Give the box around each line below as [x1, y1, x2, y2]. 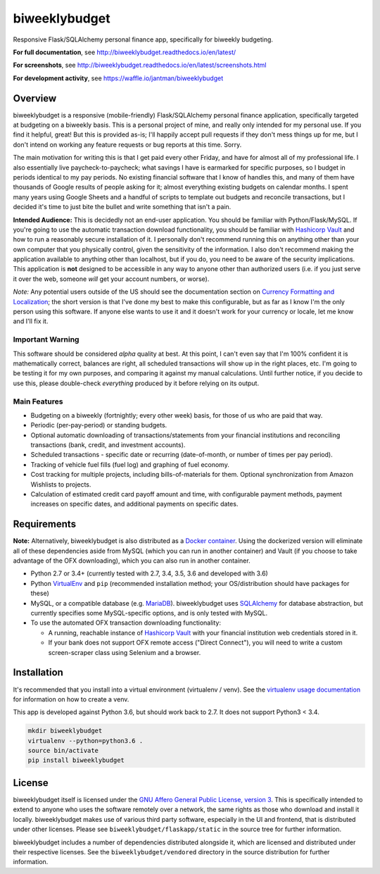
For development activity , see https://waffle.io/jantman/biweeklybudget [13, 74, 224, 82]
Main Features [13, 397, 63, 406]
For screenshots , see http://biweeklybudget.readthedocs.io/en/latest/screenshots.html [13, 61, 267, 70]
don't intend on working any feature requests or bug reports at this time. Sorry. [13, 140, 242, 149]
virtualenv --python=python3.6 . [27, 737, 144, 744]
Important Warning [13, 335, 80, 344]
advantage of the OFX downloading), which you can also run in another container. [13, 556, 251, 565]
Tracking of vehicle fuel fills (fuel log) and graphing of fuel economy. [30, 460, 230, 468]
